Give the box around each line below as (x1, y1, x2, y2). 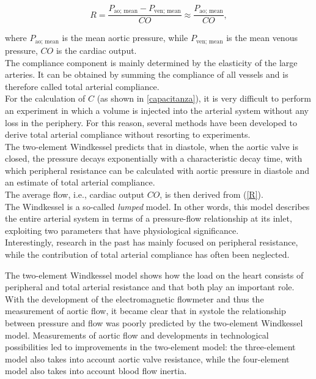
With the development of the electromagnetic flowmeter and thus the (5, 292, 264, 305)
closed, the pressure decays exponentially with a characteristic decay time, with (5, 152, 303, 165)
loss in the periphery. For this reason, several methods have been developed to (5, 116, 298, 129)
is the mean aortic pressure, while (62, 31, 188, 44)
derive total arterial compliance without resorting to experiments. (5, 128, 251, 141)
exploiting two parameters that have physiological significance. (5, 223, 239, 236)
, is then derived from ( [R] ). (160, 188, 263, 201)
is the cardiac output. (56, 43, 137, 56)
